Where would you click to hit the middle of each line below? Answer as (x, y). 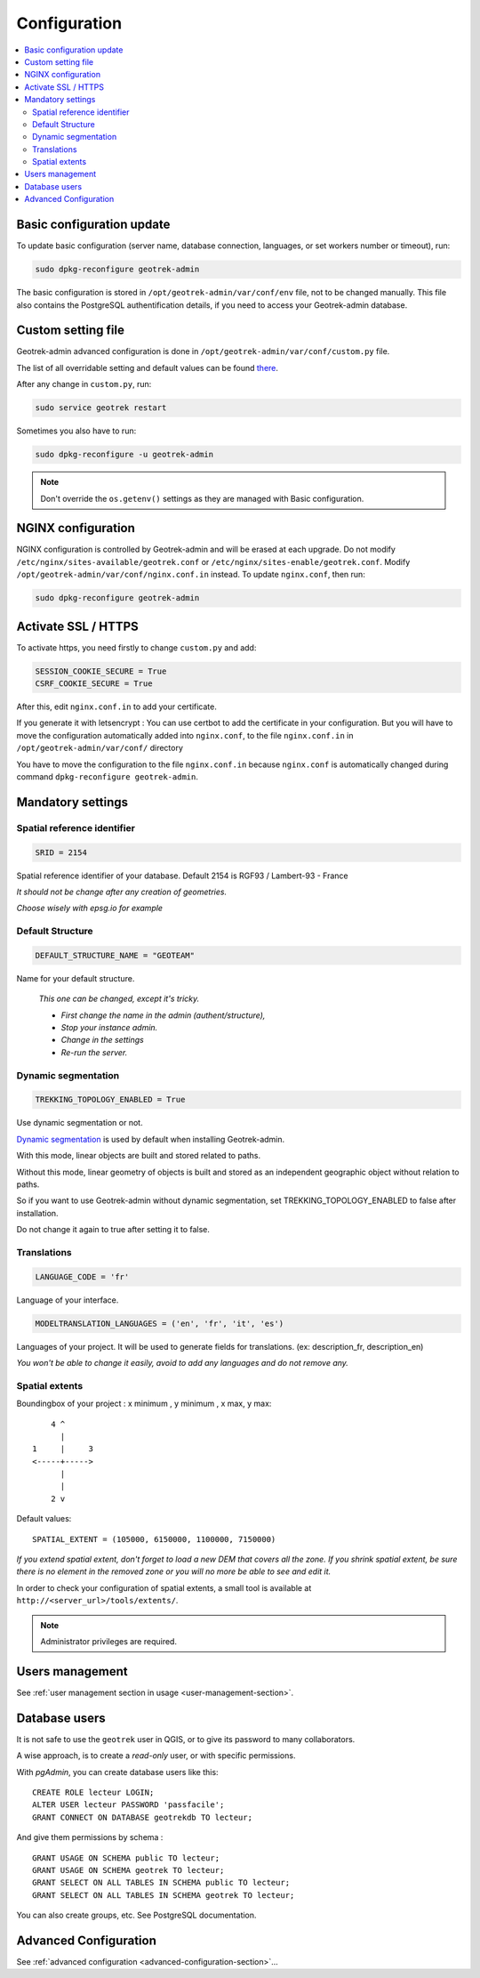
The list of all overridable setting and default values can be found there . (148, 367)
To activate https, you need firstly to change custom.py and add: (136, 647)
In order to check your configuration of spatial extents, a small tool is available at (164, 1587)
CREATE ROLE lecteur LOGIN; (93, 1792)
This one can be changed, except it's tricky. (119, 999)
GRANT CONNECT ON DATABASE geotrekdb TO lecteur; (143, 1817)
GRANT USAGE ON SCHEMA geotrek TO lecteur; (128, 1870)
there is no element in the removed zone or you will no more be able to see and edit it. (174, 1571)
